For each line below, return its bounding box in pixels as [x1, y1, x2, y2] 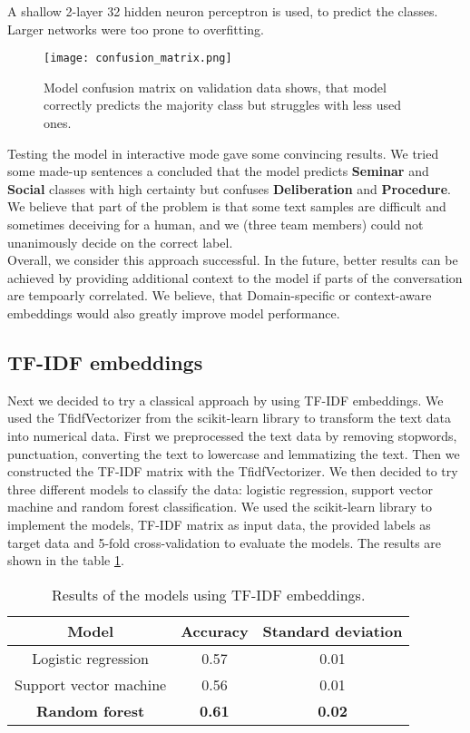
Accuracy [181, 620, 249, 641]
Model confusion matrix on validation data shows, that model [44, 77, 387, 96]
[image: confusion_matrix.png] [44, 52, 232, 65]
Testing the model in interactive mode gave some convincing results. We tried [7, 143, 439, 162]
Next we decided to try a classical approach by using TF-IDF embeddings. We [7, 390, 444, 409]
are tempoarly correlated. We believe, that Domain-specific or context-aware [7, 286, 432, 305]
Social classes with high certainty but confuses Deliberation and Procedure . [7, 179, 451, 198]
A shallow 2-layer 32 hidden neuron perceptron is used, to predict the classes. [7, 2, 438, 20]
